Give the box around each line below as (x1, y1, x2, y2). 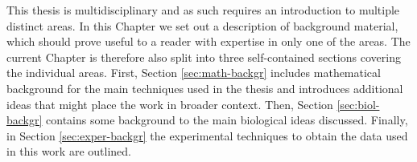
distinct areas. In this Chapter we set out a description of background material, (6, 17, 398, 34)
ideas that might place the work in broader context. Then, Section (6, 95, 333, 112)
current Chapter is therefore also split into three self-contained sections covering (6, 48, 401, 65)
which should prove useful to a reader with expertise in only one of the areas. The (6, 33, 411, 50)
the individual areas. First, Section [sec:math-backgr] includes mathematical (6, 64, 381, 81)
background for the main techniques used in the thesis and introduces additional (6, 79, 403, 96)
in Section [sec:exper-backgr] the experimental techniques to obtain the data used (6, 127, 408, 144)
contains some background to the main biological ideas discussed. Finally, (46, 111, 408, 128)
